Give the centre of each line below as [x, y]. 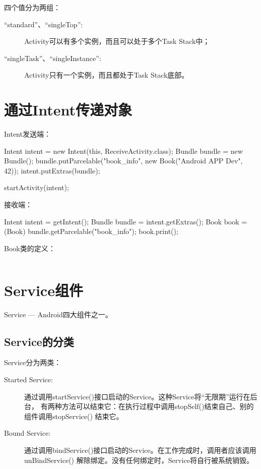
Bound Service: [27, 433]
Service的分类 [39, 341]
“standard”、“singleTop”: [44, 24]
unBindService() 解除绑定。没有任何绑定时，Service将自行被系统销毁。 [139, 460]
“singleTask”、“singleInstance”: [53, 58]
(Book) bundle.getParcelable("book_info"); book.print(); [91, 231]
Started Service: [28, 379]
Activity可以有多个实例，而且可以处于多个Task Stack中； [117, 41]
